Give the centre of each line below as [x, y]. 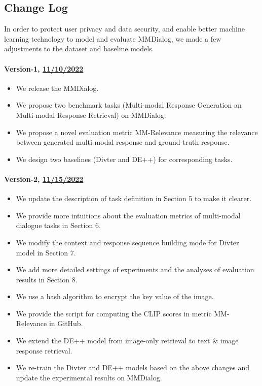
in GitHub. [66, 323]
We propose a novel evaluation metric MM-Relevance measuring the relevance [137, 132]
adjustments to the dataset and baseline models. [79, 49]
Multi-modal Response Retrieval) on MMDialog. [91, 115]
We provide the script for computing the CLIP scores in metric [114, 313]
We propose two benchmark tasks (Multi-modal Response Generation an [129, 105]
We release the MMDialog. [57, 88]
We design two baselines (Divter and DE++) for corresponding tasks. [124, 159]
